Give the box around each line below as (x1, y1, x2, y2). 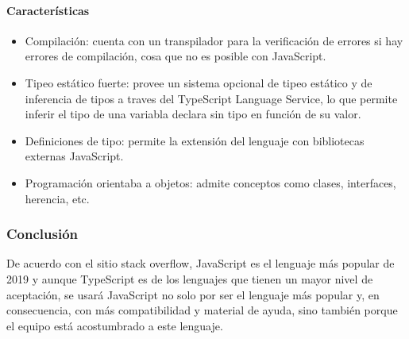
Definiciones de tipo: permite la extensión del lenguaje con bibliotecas (25, 132, 365, 148)
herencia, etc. (25, 190, 90, 206)
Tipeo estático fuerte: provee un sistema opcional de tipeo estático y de (25, 74, 372, 91)
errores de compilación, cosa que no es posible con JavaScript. (25, 48, 326, 64)
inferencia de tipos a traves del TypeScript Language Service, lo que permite (25, 90, 398, 106)
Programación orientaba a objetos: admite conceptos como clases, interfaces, (25, 174, 396, 191)
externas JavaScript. (25, 148, 124, 164)
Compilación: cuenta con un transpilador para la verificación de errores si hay (25, 32, 403, 48)
